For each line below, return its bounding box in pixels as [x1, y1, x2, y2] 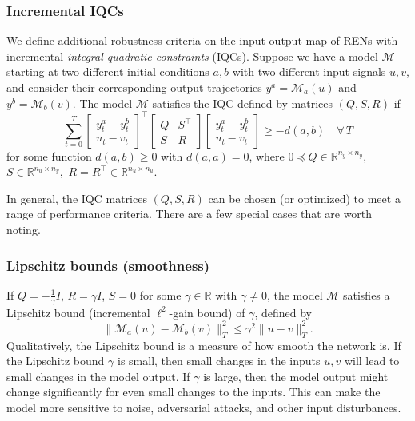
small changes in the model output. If [6, 367, 190, 384]
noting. [6, 221, 41, 238]
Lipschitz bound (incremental [6, 304, 150, 320]
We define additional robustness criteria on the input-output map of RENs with [6, 32, 398, 49]
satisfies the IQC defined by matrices [152, 94, 333, 111]
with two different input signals [232, 63, 386, 80]
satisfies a [342, 286, 390, 303]
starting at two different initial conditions [6, 63, 209, 80]
